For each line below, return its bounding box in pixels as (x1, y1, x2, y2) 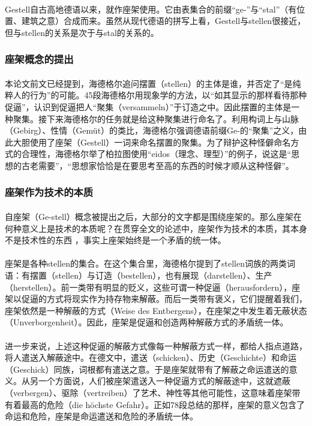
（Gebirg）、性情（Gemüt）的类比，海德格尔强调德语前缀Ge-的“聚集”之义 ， (5, 124, 299, 137)
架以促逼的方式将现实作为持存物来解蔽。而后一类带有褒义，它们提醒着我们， (5, 292, 307, 305)
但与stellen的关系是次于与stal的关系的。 (5, 26, 159, 38)
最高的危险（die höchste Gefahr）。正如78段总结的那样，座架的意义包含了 (21, 398, 305, 410)
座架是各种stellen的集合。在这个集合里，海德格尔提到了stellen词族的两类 (5, 257, 287, 270)
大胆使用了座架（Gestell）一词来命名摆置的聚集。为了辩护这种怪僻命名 (13, 135, 291, 148)
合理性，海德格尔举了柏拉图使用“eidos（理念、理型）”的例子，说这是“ (21, 147, 292, 160)
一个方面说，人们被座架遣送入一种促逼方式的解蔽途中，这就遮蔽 (38, 374, 290, 387)
